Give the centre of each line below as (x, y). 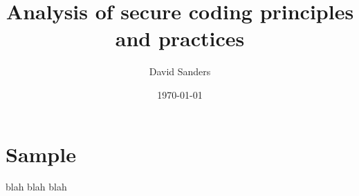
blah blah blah (36, 187)
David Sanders (180, 71)
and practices (180, 38)
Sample (41, 154)
